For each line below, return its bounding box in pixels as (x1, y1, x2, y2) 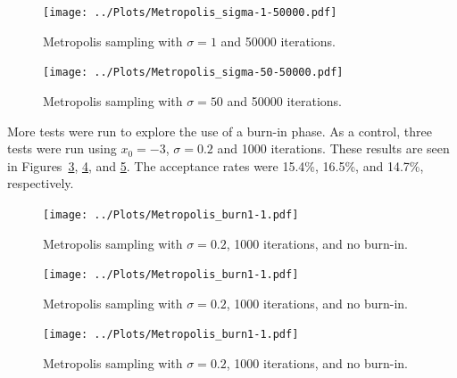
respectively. (7, 174, 74, 193)
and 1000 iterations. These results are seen (217, 139, 450, 158)
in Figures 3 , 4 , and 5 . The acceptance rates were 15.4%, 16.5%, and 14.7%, (7, 156, 424, 175)
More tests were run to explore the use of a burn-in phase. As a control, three (7, 121, 432, 140)
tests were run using (7, 139, 117, 158)
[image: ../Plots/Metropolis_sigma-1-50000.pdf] (43, 6, 337, 19)
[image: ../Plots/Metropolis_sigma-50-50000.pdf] (43, 66, 344, 79)
